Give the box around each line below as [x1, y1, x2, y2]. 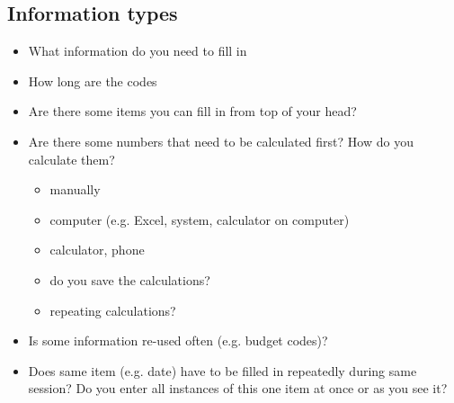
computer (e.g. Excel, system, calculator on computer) [49, 210, 350, 228]
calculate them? [28, 149, 115, 168]
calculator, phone [49, 240, 145, 259]
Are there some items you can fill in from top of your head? [28, 102, 357, 121]
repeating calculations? [49, 300, 176, 319]
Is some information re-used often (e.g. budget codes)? [28, 331, 328, 350]
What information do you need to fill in [28, 41, 247, 60]
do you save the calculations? [49, 270, 210, 289]
